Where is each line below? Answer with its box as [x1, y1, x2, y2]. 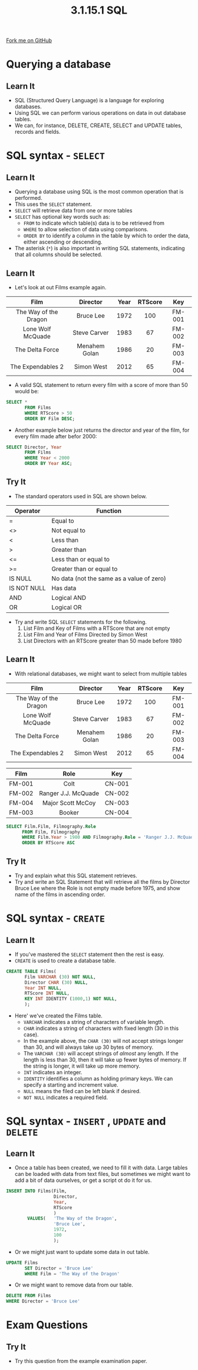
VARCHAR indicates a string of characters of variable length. [23, 1019, 165, 1026]
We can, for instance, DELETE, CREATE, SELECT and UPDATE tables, [14, 122, 183, 129]
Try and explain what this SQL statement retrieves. [14, 872, 137, 879]
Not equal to [51, 526, 85, 534]
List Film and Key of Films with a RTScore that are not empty [23, 625, 170, 632]
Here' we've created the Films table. [14, 1012, 103, 1019]
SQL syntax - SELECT [6, 149, 105, 163]
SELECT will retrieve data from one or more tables [14, 207, 133, 214]
